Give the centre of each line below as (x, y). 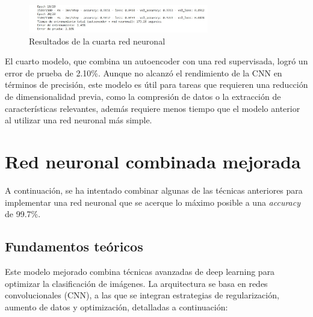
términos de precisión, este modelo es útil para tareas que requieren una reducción (156, 85)
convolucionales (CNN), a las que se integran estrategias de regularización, (142, 295)
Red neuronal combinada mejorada (153, 162)
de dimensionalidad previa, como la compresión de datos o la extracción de (143, 97)
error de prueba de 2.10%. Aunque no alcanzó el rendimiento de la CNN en (144, 72)
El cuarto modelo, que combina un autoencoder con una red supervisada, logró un (156, 61)
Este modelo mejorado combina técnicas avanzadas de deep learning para (140, 271)
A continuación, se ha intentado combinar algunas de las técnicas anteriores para (154, 190)
